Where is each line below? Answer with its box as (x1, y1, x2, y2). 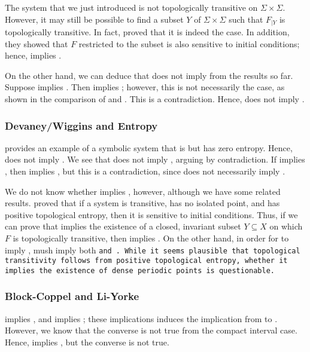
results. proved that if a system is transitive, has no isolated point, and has (5, 197, 280, 209)
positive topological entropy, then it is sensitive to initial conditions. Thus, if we (5, 208, 298, 221)
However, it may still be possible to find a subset (5, 13, 184, 25)
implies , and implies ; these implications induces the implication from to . (5, 312, 278, 325)
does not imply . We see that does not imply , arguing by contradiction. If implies (5, 153, 305, 166)
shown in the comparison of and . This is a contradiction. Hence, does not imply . (5, 93, 305, 105)
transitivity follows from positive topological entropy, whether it (5, 256, 288, 265)
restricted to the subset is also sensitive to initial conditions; (78, 37, 300, 50)
